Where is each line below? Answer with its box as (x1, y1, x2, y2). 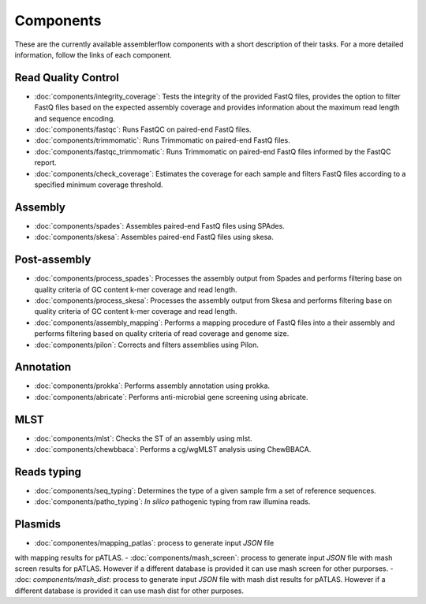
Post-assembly (14, 253, 92, 267)
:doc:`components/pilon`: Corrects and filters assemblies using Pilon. (34, 340, 260, 349)
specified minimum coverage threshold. (34, 180, 163, 189)
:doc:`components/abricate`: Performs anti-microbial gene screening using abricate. (34, 392, 308, 401)
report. (34, 158, 57, 167)
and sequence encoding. (34, 114, 116, 123)
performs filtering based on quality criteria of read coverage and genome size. (34, 329, 290, 338)
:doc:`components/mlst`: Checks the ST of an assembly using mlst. (34, 434, 252, 443)
